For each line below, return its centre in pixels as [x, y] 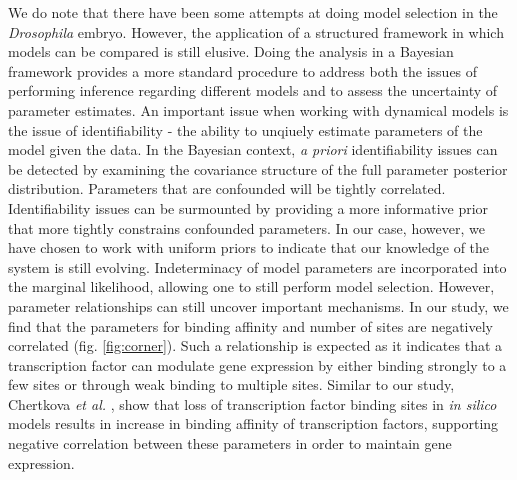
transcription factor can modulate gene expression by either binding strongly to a [257, 364]
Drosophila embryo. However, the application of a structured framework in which [256, 31]
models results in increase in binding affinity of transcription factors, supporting [253, 423]
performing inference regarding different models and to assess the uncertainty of [253, 90]
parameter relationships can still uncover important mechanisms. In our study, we [258, 305]
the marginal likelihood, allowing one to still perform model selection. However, [251, 286]
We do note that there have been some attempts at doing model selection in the [253, 12]
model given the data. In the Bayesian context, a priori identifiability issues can [253, 149]
